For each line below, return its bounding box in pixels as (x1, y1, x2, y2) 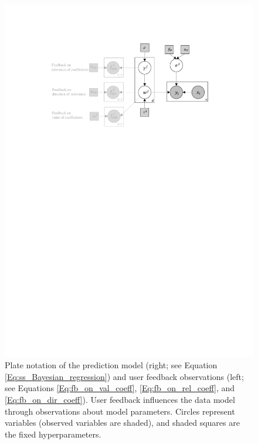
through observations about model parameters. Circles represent (5, 405, 235, 417)
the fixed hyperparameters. (5, 428, 101, 440)
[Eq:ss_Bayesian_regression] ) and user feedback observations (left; (5, 370, 244, 382)
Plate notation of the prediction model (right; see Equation (5, 359, 218, 371)
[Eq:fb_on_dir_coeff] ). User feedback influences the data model (5, 393, 235, 406)
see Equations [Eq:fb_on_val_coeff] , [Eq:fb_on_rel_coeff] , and (5, 382, 235, 394)
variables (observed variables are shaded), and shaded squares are (5, 416, 240, 429)
